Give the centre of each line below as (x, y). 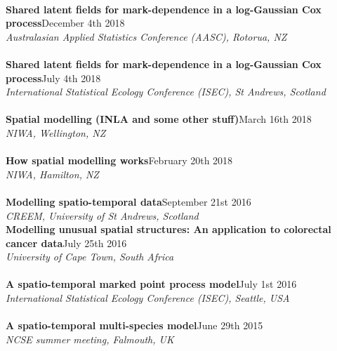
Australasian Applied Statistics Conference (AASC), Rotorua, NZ (146, 36)
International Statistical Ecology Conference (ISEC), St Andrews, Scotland (166, 92)
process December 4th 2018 (65, 23)
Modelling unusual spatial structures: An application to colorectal (168, 229)
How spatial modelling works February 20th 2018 (119, 160)
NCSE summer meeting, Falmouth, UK (90, 339)
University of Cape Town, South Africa (90, 257)
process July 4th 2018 (53, 78)
